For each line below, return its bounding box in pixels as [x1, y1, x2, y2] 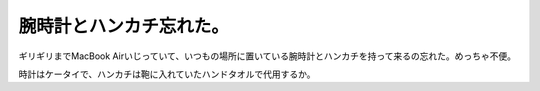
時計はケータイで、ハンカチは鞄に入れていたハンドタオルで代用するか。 [18, 68, 316, 80]
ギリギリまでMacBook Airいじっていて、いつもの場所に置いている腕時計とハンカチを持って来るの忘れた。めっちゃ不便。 [18, 50, 517, 62]
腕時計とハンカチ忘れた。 [18, 15, 230, 37]
